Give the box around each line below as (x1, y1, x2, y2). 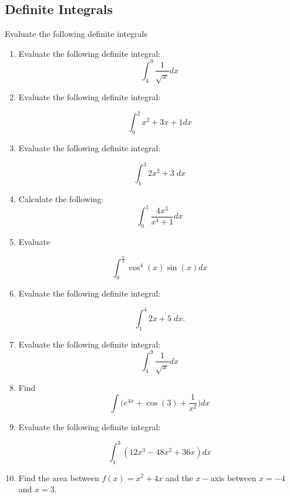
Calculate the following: (18, 193, 104, 205)
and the (166, 471, 193, 484)
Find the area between (18, 471, 99, 484)
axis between (210, 471, 257, 484)
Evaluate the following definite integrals (5, 28, 147, 40)
